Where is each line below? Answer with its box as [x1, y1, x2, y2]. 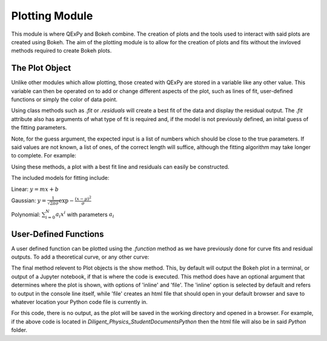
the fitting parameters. [11, 124, 67, 131]
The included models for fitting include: [11, 174, 110, 182]
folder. [11, 326, 27, 334]
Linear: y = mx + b [11, 185, 59, 193]
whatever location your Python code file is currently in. [11, 298, 148, 305]
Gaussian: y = [11, 197, 47, 204]
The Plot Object [11, 63, 71, 73]
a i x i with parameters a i [55, 210, 114, 219]
